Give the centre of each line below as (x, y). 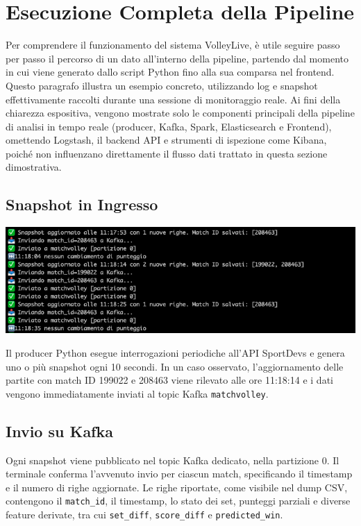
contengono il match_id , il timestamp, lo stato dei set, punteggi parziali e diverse (178, 501)
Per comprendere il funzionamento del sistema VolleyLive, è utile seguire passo (173, 45)
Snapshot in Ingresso (82, 204)
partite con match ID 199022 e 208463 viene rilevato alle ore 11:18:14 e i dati (169, 380)
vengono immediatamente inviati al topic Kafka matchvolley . (137, 393)
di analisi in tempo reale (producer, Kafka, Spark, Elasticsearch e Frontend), (169, 126)
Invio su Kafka (59, 431)
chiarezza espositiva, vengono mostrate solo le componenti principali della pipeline (180, 113)
